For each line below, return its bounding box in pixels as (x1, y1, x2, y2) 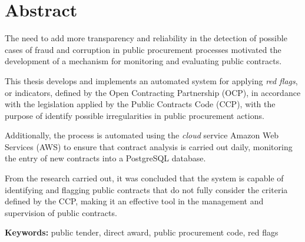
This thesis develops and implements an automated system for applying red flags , (5, 74, 298, 87)
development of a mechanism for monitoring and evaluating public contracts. (5, 55, 282, 67)
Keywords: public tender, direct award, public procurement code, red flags (5, 226, 279, 238)
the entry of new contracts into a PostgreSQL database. (5, 152, 206, 164)
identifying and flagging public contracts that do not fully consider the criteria (5, 183, 288, 195)
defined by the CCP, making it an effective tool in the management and (5, 195, 264, 207)
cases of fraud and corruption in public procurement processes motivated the (5, 43, 281, 55)
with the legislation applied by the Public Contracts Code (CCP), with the (5, 98, 276, 110)
